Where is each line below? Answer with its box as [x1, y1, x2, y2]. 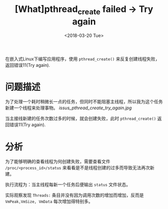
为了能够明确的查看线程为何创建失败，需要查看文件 [5, 159, 110, 165]
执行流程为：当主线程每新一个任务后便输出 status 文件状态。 [5, 182, 131, 188]
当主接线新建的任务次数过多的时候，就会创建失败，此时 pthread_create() [5, 116, 156, 122]
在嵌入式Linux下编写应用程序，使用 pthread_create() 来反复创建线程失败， [5, 56, 160, 62]
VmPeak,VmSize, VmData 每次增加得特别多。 [5, 199, 93, 205]
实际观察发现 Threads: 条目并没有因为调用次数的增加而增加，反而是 [5, 192, 144, 198]
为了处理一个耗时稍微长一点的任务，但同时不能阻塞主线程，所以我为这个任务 [5, 99, 163, 105]
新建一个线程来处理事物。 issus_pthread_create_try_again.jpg [5, 105, 132, 111]
